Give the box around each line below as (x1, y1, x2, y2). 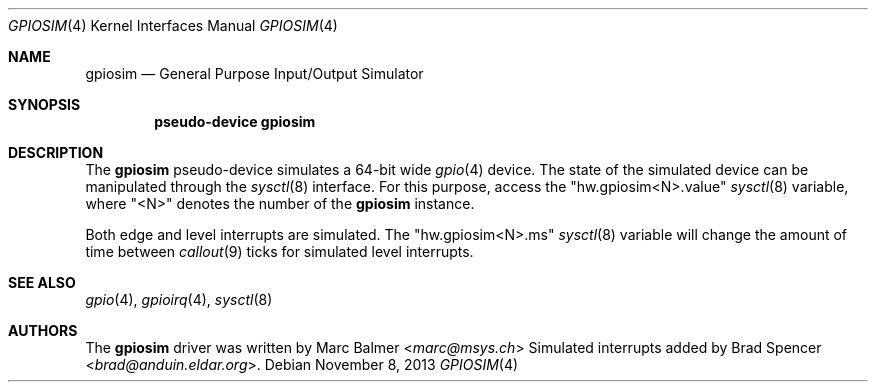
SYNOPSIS (8, 96, 81, 113)
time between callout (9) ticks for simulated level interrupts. (85, 243, 474, 260)
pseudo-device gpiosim (154, 113, 316, 130)
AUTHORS (8, 322, 78, 339)
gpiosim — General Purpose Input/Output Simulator (85, 65, 424, 82)
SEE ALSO (8, 274, 76, 291)
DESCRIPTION (8, 144, 104, 161)
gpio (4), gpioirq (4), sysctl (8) (85, 291, 273, 308)
